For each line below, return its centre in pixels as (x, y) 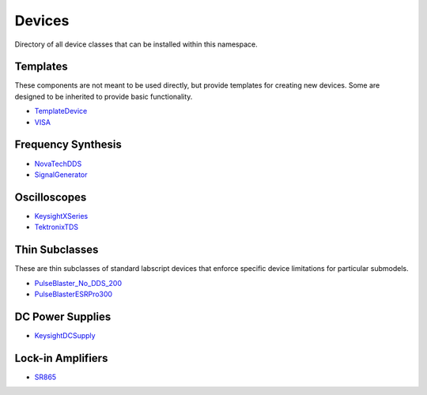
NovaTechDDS (58, 164)
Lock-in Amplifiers (61, 358)
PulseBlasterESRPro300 (74, 294)
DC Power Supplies (63, 316)
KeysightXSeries (61, 216)
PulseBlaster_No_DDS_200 (78, 283)
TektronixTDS (57, 227)
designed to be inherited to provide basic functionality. (104, 96)
